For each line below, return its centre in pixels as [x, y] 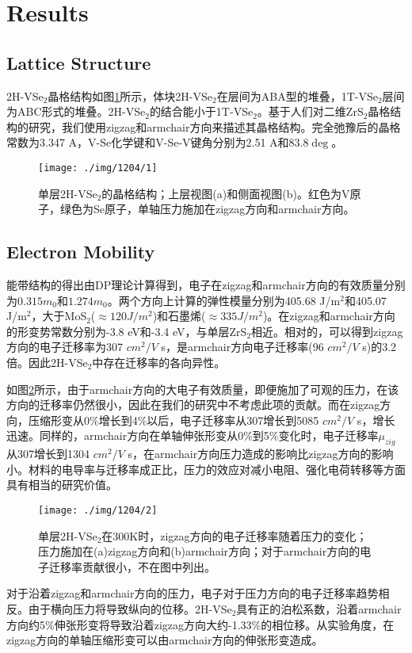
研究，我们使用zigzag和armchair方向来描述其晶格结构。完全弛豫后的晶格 [214, 126]
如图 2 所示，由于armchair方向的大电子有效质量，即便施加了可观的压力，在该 [203, 389]
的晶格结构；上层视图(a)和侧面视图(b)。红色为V [226, 193]
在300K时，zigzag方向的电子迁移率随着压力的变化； [235, 535]
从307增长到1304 [48, 454]
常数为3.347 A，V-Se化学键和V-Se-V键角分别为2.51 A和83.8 [158, 142]
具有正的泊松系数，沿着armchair [319, 608]
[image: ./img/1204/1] [98, 168]
